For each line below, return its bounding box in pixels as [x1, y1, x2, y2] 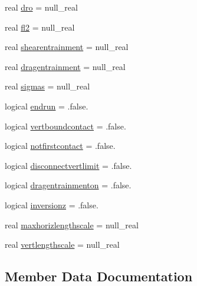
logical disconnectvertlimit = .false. [5, 159, 132, 171]
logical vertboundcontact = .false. [5, 119, 126, 132]
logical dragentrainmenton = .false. [5, 179, 132, 191]
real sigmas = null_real [5, 80, 90, 92]
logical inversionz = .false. [5, 198, 98, 211]
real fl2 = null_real [5, 21, 75, 33]
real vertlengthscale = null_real [5, 238, 120, 251]
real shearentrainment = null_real [5, 41, 129, 53]
